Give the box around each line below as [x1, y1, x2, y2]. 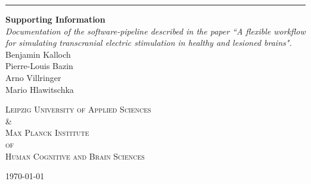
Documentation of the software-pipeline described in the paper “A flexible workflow [5, 24, 306, 37]
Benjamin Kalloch [5, 48, 71, 60]
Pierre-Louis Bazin [5, 60, 73, 72]
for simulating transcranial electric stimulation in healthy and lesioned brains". [5, 36, 292, 49]
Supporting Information [5, 13, 105, 25]
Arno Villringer [5, 71, 61, 83]
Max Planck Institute [5, 126, 89, 139]
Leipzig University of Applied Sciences [5, 103, 151, 116]
